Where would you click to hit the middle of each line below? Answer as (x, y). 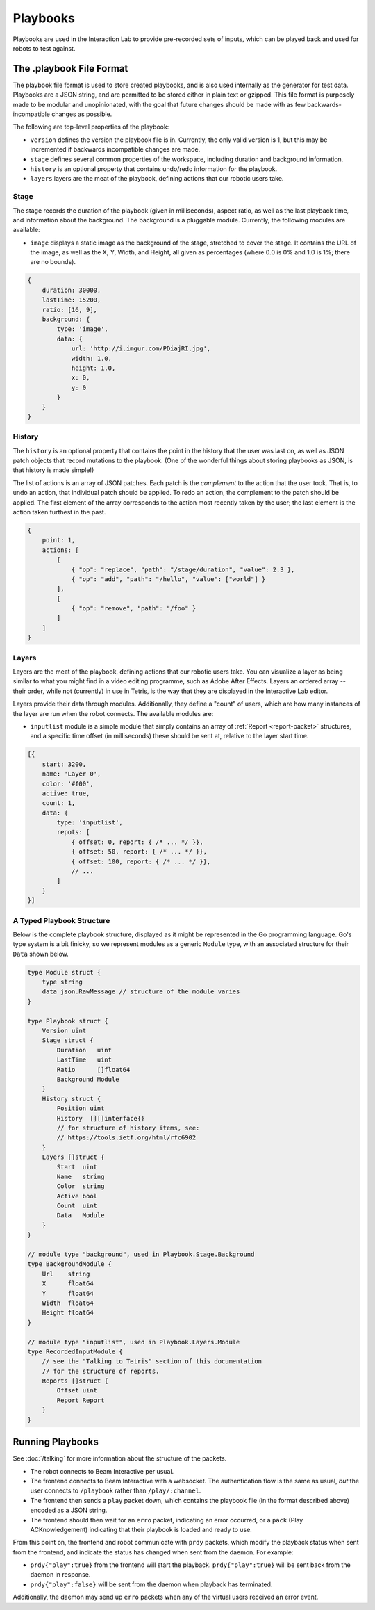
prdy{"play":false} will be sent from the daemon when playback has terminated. (151, 1584)
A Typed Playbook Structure (61, 920)
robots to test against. (44, 48)
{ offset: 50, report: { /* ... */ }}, (139, 852)
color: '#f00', (68, 783)
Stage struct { (68, 1040)
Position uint (81, 1108)
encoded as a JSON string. (69, 1510)
